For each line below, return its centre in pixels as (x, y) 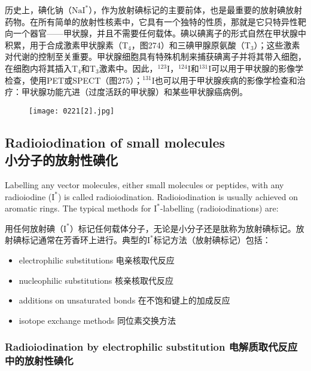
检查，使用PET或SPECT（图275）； (74, 80)
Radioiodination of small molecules (115, 142)
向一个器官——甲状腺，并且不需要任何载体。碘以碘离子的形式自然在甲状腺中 (155, 33)
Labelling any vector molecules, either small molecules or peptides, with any (144, 185)
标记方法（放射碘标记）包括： (212, 240)
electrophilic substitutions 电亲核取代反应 (97, 260)
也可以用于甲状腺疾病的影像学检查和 (226, 80)
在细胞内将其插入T (42, 68)
